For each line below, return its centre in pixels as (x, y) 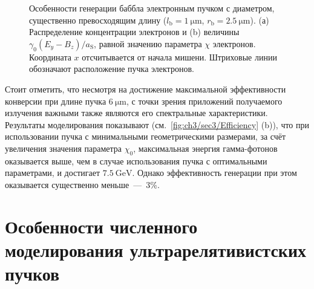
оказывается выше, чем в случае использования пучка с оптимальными (136, 161)
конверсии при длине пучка (56, 101)
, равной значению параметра (148, 43)
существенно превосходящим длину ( (98, 20)
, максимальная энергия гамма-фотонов (205, 148)
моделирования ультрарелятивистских (156, 249)
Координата (50, 57)
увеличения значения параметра (64, 148)
